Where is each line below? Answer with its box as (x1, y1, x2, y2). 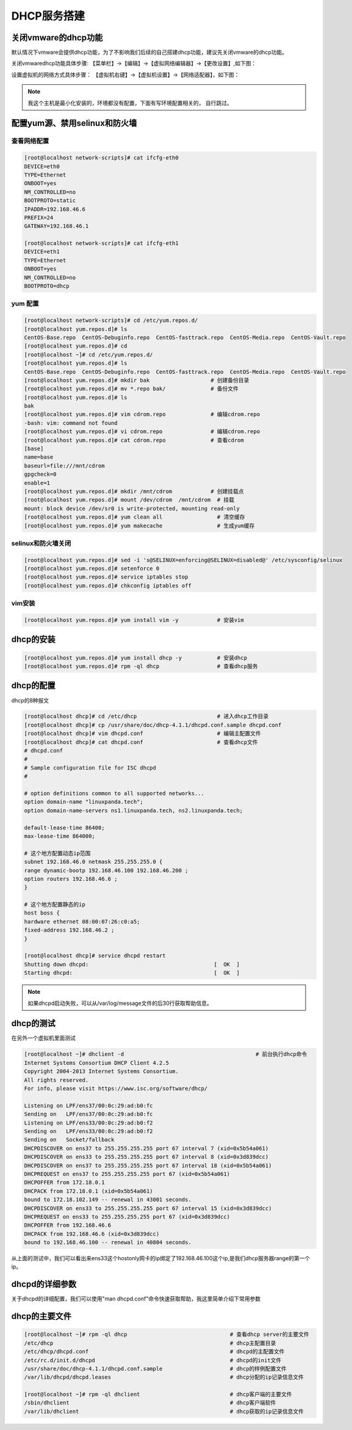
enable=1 (24, 480, 51, 486)
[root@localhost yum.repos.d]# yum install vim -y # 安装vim (24, 617, 244, 624)
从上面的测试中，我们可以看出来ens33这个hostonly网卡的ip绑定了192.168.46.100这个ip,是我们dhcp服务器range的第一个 (11, 1255, 311, 1262)
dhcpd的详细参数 (11, 1279, 77, 1290)
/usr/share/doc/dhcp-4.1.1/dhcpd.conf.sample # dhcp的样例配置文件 (24, 1365, 287, 1372)
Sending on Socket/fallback (24, 1136, 115, 1144)
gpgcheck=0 (24, 471, 57, 478)
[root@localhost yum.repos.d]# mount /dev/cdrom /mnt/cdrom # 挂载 (24, 497, 235, 503)
